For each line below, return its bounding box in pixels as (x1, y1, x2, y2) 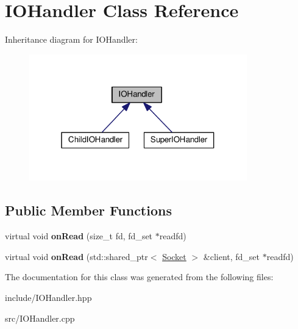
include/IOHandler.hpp (5, 291, 92, 304)
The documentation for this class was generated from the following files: (5, 270, 274, 283)
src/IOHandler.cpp (5, 311, 75, 324)
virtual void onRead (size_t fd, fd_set (5, 230, 153, 242)
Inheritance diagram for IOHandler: (5, 33, 138, 46)
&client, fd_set (203, 250, 260, 262)
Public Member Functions (5, 201, 172, 220)
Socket (162, 250, 186, 262)
